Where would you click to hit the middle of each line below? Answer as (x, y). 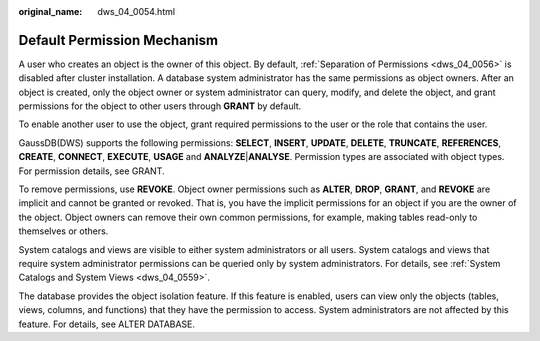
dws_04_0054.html (136, 11)
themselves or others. (63, 231)
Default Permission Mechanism (118, 40)
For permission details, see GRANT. (91, 171)
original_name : (50, 11)
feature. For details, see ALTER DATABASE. (106, 324)
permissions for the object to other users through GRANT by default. (160, 106)
